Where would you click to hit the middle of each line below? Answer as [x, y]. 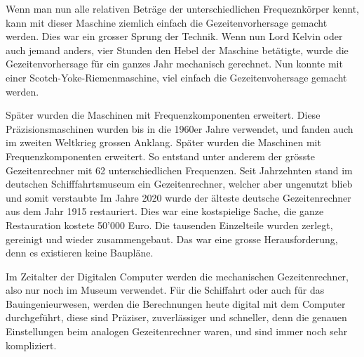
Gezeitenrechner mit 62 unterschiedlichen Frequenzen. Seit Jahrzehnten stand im [179, 170]
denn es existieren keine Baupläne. [80, 253]
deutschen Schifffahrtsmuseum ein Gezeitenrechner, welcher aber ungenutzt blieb [179, 184]
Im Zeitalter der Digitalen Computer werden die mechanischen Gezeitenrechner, [177, 276]
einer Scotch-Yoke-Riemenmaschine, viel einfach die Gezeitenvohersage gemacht [176, 77]
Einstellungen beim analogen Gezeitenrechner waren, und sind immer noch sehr [177, 331]
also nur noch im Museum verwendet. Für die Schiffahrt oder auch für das [165, 290]
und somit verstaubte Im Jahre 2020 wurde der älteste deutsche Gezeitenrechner [178, 197]
